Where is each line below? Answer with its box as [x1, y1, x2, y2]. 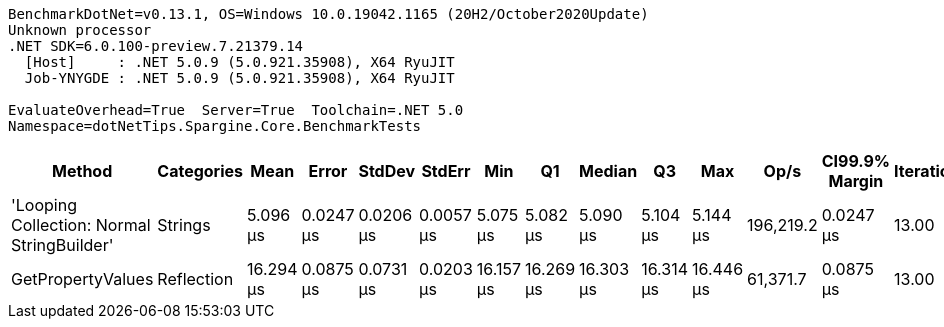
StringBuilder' [11, 235, 114, 255]
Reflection [157, 269, 234, 289]
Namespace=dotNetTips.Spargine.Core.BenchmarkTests [8, 118, 422, 134]
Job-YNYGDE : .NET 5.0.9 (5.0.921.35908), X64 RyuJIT [24, 70, 455, 86]
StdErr [421, 161, 471, 181]
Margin [828, 171, 884, 191]
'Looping [11, 195, 77, 215]
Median [579, 161, 638, 181]
